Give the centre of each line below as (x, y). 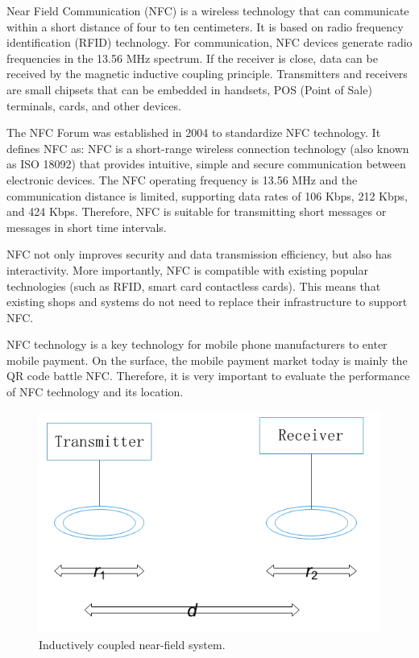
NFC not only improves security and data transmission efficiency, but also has (199, 254)
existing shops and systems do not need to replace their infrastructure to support (207, 302)
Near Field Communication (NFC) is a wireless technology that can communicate (208, 10)
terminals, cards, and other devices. (94, 105)
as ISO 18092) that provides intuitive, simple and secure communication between (206, 164)
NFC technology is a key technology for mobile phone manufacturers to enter (197, 344)
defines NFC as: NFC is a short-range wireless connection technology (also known (208, 148)
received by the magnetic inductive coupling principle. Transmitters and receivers (207, 74)
